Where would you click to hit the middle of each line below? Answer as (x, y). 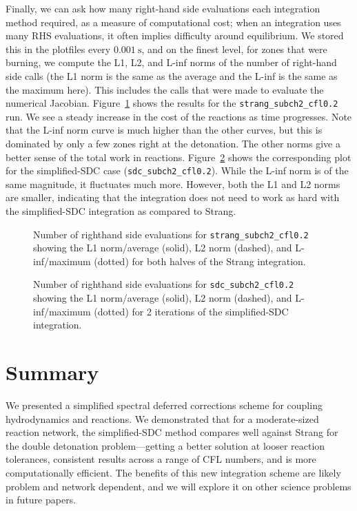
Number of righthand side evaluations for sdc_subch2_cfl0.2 (164, 284)
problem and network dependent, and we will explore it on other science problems (178, 486)
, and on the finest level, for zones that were (234, 49)
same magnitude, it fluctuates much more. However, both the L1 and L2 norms (173, 184)
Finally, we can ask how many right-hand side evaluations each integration (163, 8)
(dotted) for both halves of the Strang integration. (200, 261)
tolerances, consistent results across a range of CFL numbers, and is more (161, 459)
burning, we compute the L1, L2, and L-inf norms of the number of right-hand (171, 62)
